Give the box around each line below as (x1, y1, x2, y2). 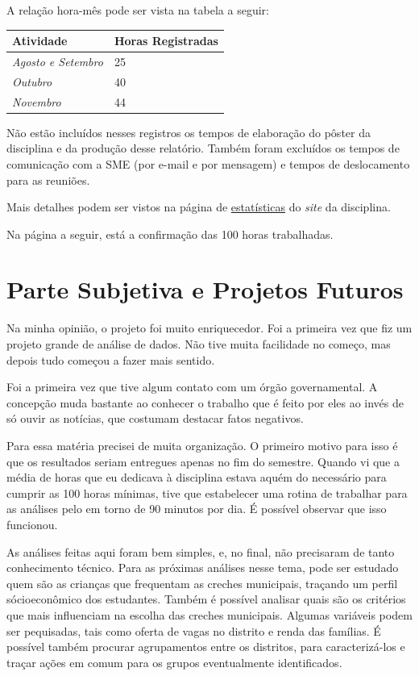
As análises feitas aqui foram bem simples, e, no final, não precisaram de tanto (6, 543, 395, 560)
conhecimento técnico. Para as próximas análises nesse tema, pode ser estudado (6, 559, 399, 576)
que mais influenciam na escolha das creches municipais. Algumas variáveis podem (6, 606, 413, 623)
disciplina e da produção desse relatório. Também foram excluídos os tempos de (6, 140, 400, 156)
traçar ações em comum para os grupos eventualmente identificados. (6, 653, 342, 670)
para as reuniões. (6, 171, 90, 188)
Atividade (12, 32, 68, 49)
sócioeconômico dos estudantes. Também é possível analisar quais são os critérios (6, 590, 406, 607)
